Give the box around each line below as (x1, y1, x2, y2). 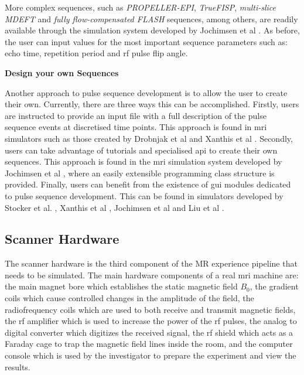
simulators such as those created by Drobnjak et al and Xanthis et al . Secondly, (5, 132, 293, 144)
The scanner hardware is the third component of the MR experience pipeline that (5, 257, 298, 270)
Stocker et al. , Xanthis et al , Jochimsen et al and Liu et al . (5, 201, 224, 213)
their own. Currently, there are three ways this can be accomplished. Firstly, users (5, 98, 299, 110)
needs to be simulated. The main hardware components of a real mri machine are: (5, 268, 299, 281)
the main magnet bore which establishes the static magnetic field (5, 280, 238, 292)
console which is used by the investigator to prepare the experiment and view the (5, 349, 296, 362)
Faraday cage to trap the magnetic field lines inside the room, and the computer (5, 337, 293, 350)
